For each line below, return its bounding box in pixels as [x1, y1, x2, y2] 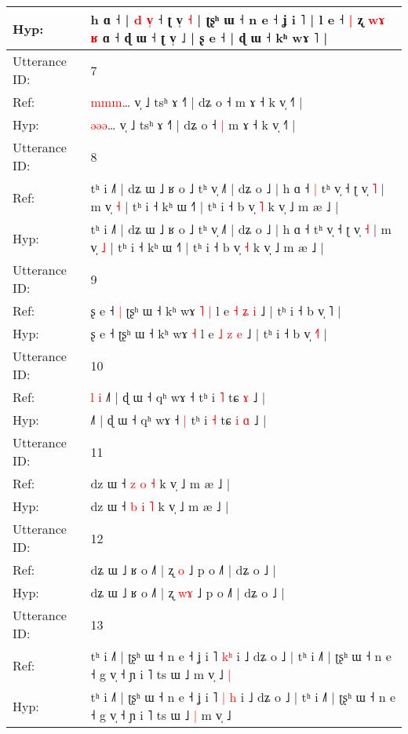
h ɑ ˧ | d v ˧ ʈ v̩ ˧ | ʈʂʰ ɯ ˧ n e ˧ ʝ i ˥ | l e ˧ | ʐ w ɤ [90, 10, 385, 28]
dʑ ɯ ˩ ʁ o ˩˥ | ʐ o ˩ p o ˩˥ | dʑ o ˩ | [90, 561, 276, 579]
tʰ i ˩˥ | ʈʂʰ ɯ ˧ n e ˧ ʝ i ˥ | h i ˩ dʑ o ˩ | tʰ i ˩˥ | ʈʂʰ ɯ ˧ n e [90, 688, 396, 706]
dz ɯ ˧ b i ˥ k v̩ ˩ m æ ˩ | [90, 497, 229, 515]
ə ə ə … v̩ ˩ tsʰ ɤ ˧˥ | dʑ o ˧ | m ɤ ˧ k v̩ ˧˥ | [90, 115, 296, 133]
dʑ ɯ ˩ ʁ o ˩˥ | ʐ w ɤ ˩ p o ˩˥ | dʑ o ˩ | [90, 583, 285, 601]
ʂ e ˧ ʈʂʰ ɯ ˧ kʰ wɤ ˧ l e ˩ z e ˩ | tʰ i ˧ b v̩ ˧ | [90, 324, 327, 342]
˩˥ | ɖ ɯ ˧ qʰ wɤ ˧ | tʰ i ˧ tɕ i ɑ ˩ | [90, 411, 267, 429]
